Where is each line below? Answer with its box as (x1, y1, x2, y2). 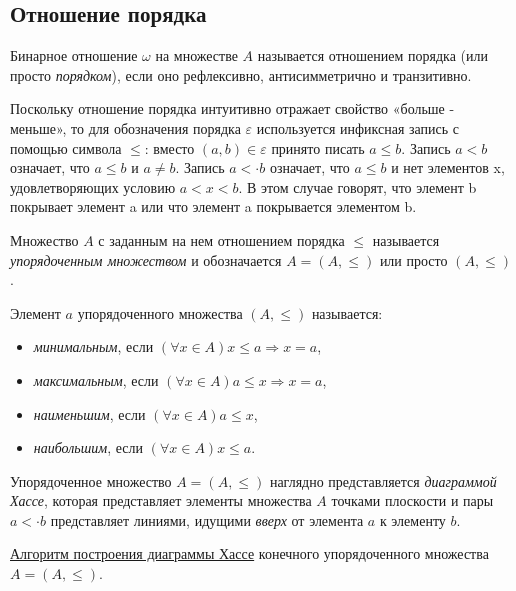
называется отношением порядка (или (257, 45, 488, 66)
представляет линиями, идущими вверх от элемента (50, 509, 364, 530)
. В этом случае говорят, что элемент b (238, 176, 477, 197)
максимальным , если (33, 369, 159, 390)
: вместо (144, 137, 195, 158)
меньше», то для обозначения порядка (10, 117, 241, 138)
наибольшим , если (33, 437, 144, 458)
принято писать (271, 137, 365, 158)
